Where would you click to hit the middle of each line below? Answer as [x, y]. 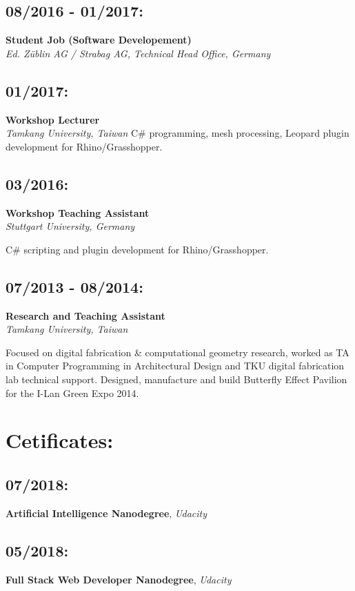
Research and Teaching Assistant [85, 315]
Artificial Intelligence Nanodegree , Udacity [106, 513]
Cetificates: [60, 440]
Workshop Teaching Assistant [78, 212]
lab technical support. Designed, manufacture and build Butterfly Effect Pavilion [176, 379]
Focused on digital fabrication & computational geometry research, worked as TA [177, 352]
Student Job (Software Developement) [99, 40]
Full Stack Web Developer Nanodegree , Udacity [119, 579]
